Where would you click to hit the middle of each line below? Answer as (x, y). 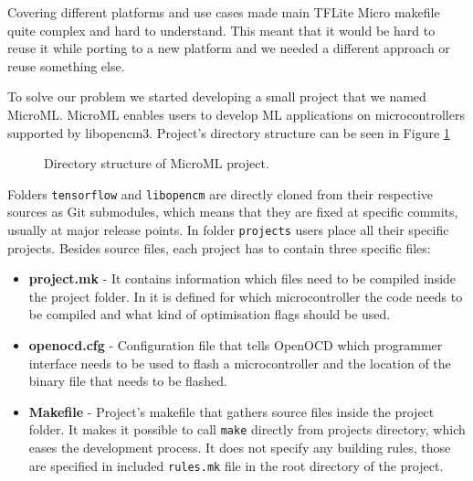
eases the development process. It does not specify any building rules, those (240, 448)
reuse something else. (66, 65)
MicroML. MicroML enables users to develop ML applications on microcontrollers (236, 114)
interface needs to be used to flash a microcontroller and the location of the (240, 363)
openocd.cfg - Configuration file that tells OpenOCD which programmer (236, 345)
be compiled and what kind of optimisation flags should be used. (210, 314)
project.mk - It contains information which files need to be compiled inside (242, 278)
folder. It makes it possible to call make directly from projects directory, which (247, 429)
